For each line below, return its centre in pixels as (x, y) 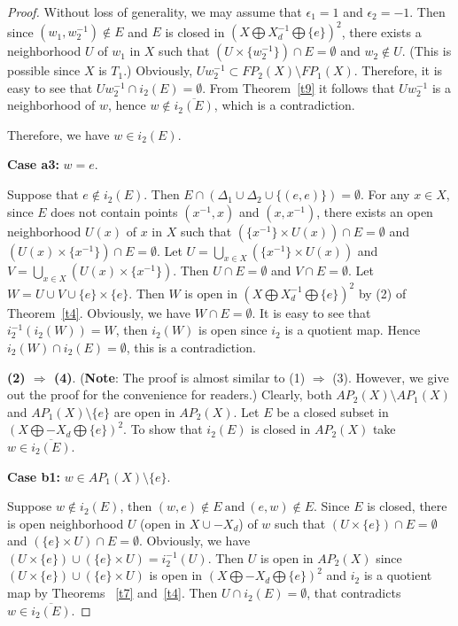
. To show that (163, 429)
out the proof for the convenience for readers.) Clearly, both (170, 394)
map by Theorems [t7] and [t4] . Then (113, 593)
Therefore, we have (58, 134)
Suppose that (43, 194)
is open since (233, 330)
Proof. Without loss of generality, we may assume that (155, 12)
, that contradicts (354, 593)
